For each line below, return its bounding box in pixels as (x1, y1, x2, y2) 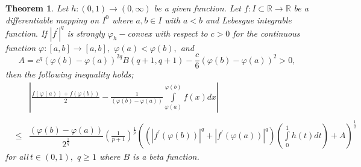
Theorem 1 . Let (5, 2, 69, 14)
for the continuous (233, 26, 300, 39)
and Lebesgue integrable (205, 13, 292, 26)
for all (5, 150, 28, 163)
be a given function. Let (154, 2, 242, 14)
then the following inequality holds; (5, 68, 134, 80)
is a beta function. (133, 150, 199, 163)
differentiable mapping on (5, 13, 99, 26)
